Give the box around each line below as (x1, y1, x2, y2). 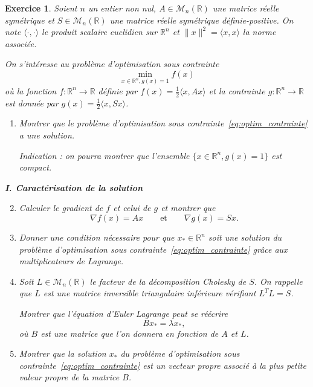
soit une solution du (208, 231, 282, 244)
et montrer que (161, 201, 216, 214)
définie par (98, 84, 138, 97)
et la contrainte (208, 84, 265, 97)
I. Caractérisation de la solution (5, 181, 143, 193)
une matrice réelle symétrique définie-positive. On (109, 13, 294, 26)
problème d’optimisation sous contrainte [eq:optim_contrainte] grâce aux (19, 242, 288, 255)
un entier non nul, (88, 2, 156, 14)
